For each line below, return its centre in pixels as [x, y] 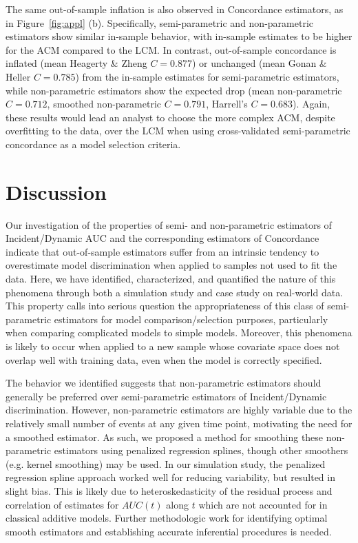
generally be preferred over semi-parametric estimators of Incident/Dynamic [166, 396]
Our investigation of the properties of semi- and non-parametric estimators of [169, 224]
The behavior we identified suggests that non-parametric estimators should [164, 383]
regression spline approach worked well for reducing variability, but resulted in [170, 477]
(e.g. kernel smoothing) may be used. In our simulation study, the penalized [166, 463]
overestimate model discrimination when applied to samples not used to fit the [171, 265]
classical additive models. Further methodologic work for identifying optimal [167, 518]
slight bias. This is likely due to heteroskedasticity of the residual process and [169, 490]
